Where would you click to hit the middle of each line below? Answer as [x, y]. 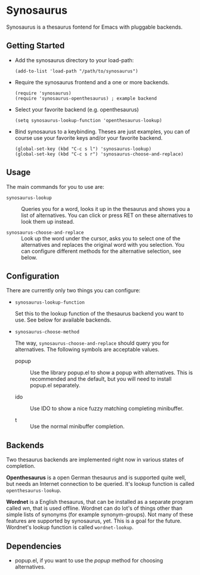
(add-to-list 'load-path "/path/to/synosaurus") [76, 71]
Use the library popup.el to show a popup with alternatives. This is [111, 373]
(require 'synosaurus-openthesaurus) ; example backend [86, 98]
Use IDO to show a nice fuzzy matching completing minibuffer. [107, 409]
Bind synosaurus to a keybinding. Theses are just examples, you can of [102, 131]
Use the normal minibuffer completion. [77, 426]
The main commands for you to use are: [55, 186]
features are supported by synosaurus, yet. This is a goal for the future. [94, 521]
